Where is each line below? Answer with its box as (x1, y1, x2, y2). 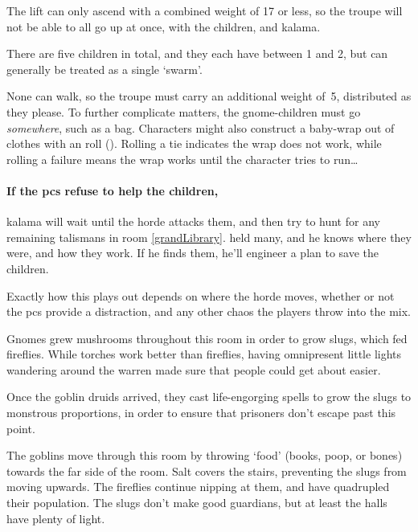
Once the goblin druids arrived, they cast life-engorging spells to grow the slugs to (6, 388, 412, 405)
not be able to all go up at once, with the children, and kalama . (6, 18, 321, 35)
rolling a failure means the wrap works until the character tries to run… (6, 150, 359, 167)
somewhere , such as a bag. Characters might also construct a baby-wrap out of (6, 119, 395, 136)
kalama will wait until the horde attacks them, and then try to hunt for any (6, 213, 380, 230)
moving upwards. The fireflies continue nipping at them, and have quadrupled (6, 478, 390, 495)
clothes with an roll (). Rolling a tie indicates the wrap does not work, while (6, 135, 382, 152)
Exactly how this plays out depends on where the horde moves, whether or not (6, 287, 395, 304)
